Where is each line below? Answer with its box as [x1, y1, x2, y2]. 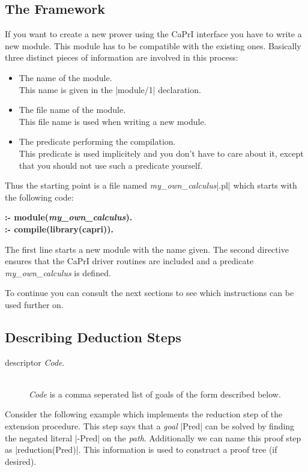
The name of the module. [19, 71, 112, 83]
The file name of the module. [19, 103, 126, 116]
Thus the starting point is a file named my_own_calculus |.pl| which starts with [5, 179, 297, 192]
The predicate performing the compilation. [19, 135, 176, 148]
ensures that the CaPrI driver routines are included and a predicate [5, 255, 254, 267]
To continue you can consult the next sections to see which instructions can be [5, 286, 294, 299]
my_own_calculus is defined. [5, 266, 111, 279]
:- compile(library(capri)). [5, 222, 114, 235]
